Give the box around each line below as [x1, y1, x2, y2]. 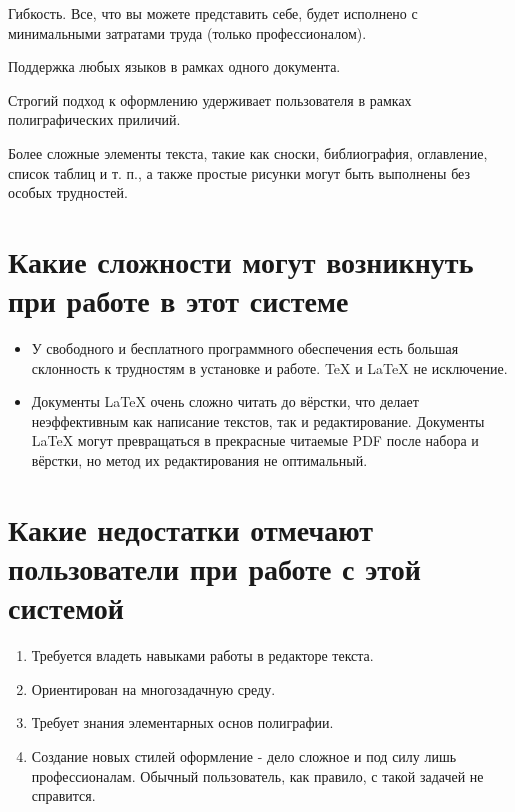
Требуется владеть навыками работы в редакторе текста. [31, 645, 374, 666]
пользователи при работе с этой [8, 548, 421, 588]
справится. [31, 785, 96, 806]
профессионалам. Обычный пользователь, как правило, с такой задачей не [31, 765, 484, 786]
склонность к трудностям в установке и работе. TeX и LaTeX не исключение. [31, 357, 508, 378]
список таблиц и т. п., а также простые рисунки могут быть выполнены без [8, 162, 471, 183]
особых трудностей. [8, 182, 128, 203]
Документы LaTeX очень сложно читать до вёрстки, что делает [31, 391, 419, 412]
